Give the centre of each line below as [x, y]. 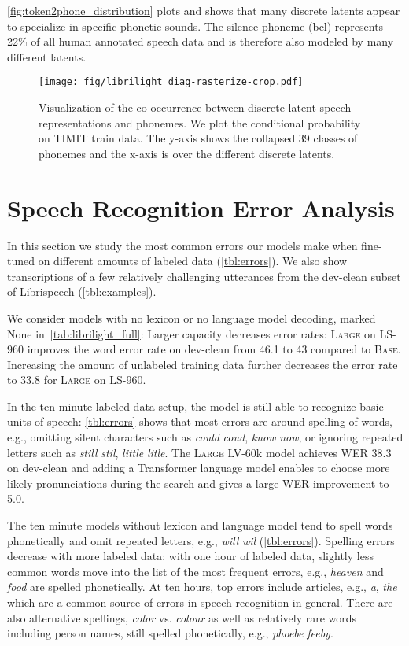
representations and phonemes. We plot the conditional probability [200, 122]
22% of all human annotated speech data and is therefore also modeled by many [201, 41]
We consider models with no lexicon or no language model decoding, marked [192, 317]
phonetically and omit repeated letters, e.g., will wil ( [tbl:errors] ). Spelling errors [201, 540]
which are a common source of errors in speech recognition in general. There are [200, 602]
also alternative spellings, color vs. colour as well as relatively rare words [182, 617]
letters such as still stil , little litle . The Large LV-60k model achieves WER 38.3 [199, 452]
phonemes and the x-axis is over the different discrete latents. [187, 153]
